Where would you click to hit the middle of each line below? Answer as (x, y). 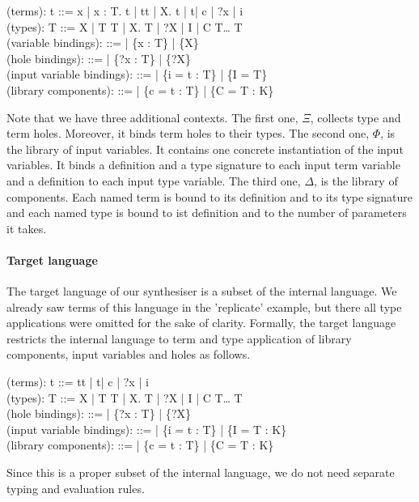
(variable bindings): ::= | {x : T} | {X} (103, 43)
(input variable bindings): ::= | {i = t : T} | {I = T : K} (147, 429)
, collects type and (356, 117)
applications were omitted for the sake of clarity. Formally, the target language (201, 323)
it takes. (27, 228)
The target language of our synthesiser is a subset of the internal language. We (202, 291)
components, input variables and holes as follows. (129, 354)
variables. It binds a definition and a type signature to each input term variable (203, 165)
